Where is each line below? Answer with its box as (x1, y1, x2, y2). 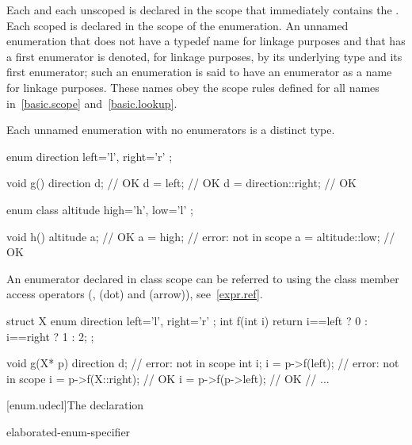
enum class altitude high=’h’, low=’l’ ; (6, 201, 193, 217)
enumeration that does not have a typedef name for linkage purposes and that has (6, 33, 406, 49)
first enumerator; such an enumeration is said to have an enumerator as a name (6, 63, 392, 80)
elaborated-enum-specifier (6, 423, 131, 439)
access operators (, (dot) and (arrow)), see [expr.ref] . (6, 286, 263, 302)
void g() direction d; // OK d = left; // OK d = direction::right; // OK (6, 175, 357, 191)
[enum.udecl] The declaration (6, 397, 144, 413)
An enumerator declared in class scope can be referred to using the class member (6, 270, 399, 286)
